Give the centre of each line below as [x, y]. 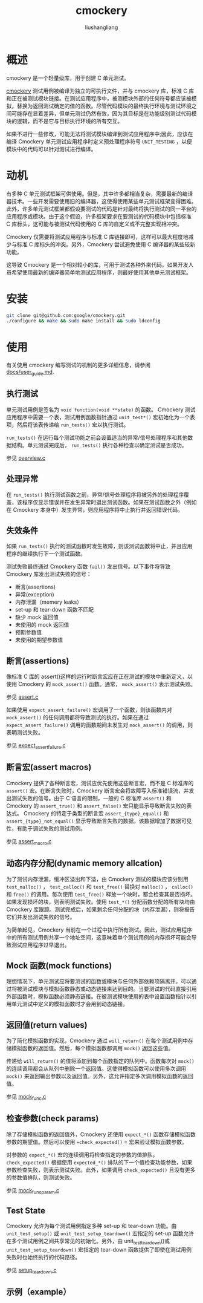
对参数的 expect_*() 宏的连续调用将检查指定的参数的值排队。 [82, 1154]
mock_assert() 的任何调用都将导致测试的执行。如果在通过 [78, 717]
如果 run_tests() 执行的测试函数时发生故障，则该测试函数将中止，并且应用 [99, 546]
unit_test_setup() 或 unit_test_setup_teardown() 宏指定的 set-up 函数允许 [100, 1233]
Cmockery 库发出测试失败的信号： [49, 574]
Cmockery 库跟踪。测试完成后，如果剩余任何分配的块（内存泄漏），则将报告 [101, 909]
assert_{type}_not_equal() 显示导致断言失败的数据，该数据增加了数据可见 [99, 821]
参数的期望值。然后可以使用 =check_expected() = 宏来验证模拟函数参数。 [97, 1141]
